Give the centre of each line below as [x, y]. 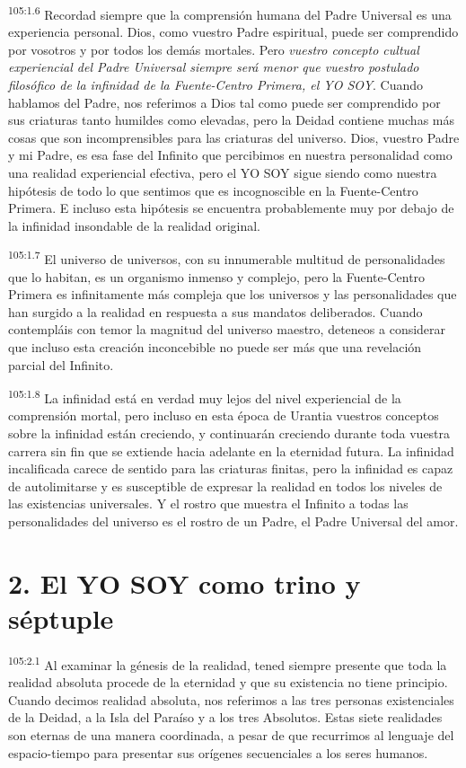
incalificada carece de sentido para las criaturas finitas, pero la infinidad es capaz [231, 468]
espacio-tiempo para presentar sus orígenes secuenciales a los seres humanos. [218, 752]
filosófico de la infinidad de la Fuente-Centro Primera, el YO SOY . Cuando [216, 85]
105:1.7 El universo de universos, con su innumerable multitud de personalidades [227, 258]
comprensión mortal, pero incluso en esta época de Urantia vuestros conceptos [224, 415]
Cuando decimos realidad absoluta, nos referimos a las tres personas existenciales [231, 699]
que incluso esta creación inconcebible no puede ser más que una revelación [215, 347]
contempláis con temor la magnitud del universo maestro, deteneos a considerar [227, 329]
